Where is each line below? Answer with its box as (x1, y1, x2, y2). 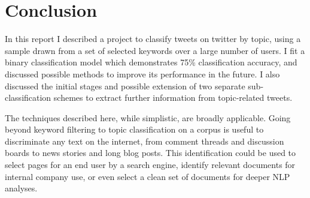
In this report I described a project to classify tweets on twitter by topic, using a (5, 32, 301, 45)
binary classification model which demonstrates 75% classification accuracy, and (5, 56, 297, 68)
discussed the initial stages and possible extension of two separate (5, 79, 245, 92)
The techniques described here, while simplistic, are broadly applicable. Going (5, 111, 291, 124)
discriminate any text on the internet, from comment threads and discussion (5, 134, 284, 147)
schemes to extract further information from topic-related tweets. (53, 91, 293, 104)
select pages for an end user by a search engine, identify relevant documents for (5, 158, 296, 171)
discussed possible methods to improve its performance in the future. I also (5, 67, 280, 80)
